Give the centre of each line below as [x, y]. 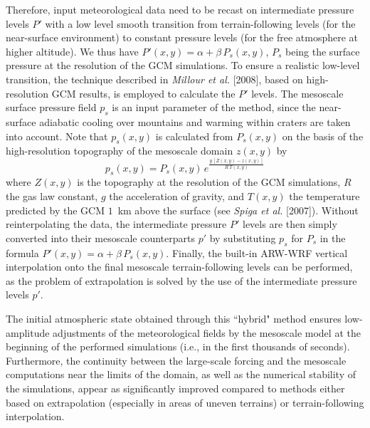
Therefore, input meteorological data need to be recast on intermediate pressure [180, 9]
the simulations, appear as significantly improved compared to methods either [175, 388]
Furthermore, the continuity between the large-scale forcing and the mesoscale [176, 360]
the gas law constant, [52, 195]
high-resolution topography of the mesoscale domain [120, 151]
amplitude [28, 332]
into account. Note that [57, 136]
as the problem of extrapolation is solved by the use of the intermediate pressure [181, 280]
